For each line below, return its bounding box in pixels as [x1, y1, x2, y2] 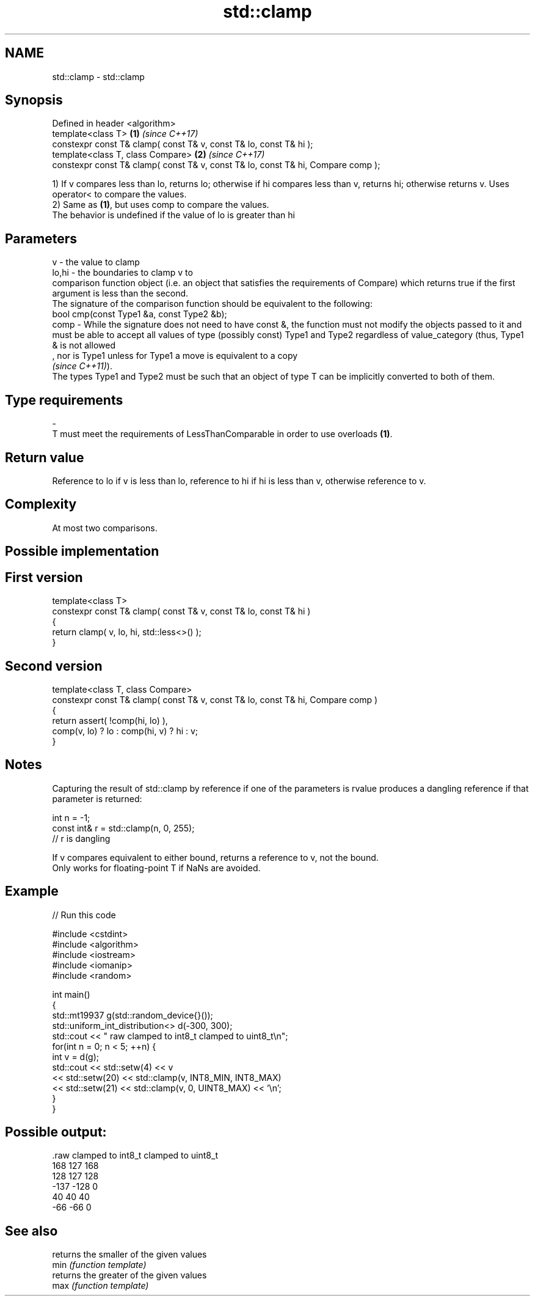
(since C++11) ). [52, 361, 112, 372]
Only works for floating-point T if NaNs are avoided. [52, 862, 261, 873]
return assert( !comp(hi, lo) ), [52, 715, 168, 726]
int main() [52, 989, 90, 1000]
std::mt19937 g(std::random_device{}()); [52, 1009, 213, 1020]
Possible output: [5, 1124, 107, 1140]
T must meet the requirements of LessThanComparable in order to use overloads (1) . [52, 429, 393, 440]
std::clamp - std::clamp [52, 71, 145, 82]
